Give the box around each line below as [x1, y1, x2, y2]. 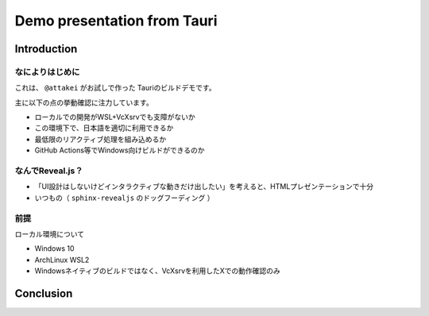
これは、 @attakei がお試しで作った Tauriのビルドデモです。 [14, 83, 216, 93]
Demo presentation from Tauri [14, 12, 218, 29]
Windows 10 [34, 244, 75, 253]
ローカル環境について [14, 229, 85, 238]
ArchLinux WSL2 [34, 255, 90, 264]
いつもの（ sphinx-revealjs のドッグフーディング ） [34, 193, 214, 202]
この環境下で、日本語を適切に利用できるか [34, 123, 174, 133]
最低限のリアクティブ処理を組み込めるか [34, 134, 167, 144]
